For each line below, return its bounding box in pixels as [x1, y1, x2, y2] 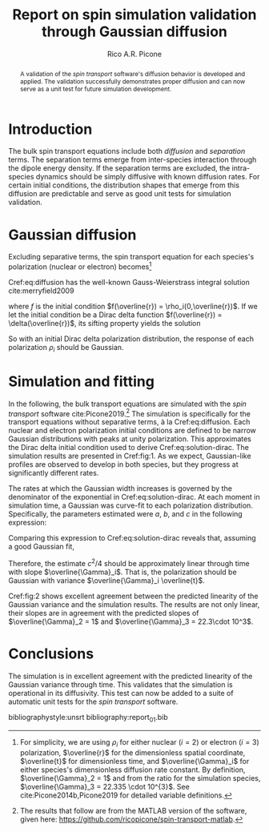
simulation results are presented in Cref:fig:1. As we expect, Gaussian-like [8, 451, 251, 461]
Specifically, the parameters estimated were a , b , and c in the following [8, 509, 243, 519]
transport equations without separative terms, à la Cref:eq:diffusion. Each [8, 417, 251, 427]
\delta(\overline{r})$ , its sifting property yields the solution [8, 319, 201, 328]
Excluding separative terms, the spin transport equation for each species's [8, 252, 255, 262]
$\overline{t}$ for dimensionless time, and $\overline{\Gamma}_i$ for [19, 756, 250, 766]
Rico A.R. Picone [106, 49, 163, 58]
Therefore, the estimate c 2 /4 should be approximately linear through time [8, 557, 250, 569]
